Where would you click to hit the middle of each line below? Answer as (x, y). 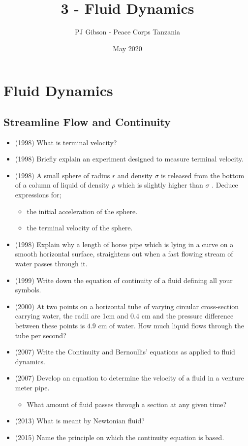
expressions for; (38, 195)
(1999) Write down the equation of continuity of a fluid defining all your (124, 280)
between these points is (50, 326)
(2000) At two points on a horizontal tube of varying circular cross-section (127, 306)
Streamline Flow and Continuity (87, 121)
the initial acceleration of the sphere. (82, 211)
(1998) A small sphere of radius (62, 175)
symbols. (28, 290)
